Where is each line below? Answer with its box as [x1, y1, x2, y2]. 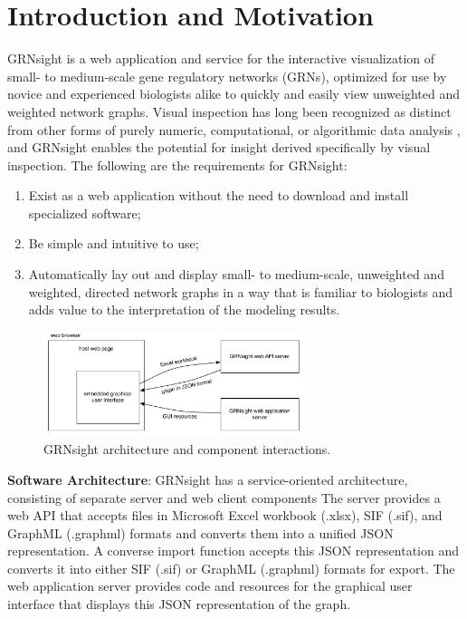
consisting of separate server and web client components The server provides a [7, 488, 441, 507]
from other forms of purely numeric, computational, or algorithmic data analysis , [7, 120, 461, 139]
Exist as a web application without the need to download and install [28, 186, 409, 205]
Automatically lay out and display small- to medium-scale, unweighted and [28, 265, 444, 284]
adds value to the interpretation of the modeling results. [28, 300, 340, 319]
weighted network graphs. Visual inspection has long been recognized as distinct [7, 102, 452, 121]
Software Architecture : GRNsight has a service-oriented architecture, [7, 469, 408, 488]
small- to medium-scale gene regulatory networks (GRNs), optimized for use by [7, 66, 447, 85]
